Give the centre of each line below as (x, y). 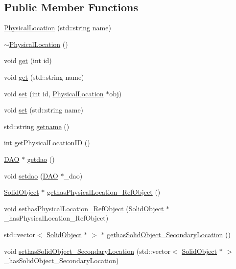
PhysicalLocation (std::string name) (58, 28)
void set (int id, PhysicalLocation (54, 93)
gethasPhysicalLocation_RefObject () (104, 192)
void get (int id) (28, 60)
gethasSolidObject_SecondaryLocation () (169, 234)
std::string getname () (37, 126)
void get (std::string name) (44, 77)
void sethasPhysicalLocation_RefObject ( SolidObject (84, 208)
